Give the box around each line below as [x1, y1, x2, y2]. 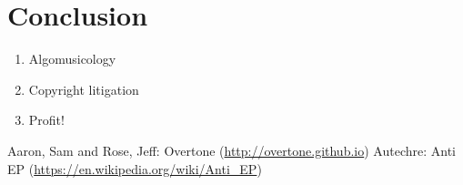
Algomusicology [28, 49, 116, 68]
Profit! [28, 110, 65, 129]
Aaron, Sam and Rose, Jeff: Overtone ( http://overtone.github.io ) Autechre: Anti [7, 140, 456, 159]
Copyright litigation [28, 79, 139, 98]
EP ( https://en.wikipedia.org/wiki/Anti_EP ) [7, 159, 262, 178]
